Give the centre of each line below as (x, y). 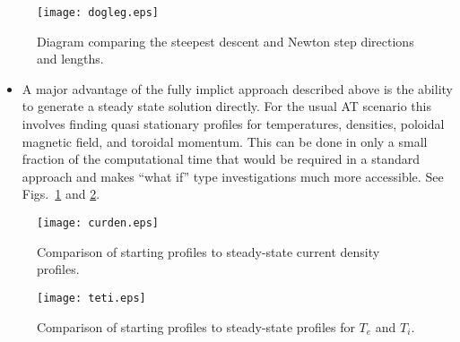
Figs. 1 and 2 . (61, 194)
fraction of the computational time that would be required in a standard (221, 159)
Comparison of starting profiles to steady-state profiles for (196, 326)
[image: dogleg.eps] (98, 13)
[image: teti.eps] (91, 298)
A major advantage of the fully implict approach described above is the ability (237, 88)
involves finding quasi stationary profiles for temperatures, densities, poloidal (233, 124)
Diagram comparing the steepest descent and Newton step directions (226, 41)
